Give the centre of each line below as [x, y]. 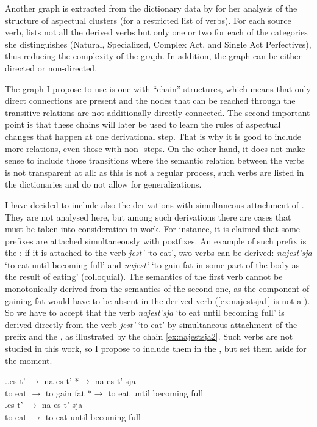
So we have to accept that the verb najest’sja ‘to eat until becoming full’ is [145, 312]
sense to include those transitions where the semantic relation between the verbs [155, 160]
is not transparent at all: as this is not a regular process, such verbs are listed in [155, 172]
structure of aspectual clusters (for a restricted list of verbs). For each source [148, 20]
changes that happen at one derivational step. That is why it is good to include [153, 136]
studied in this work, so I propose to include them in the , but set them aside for [156, 349]
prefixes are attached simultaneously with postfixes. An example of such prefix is [156, 240]
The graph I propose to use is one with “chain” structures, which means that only [158, 88]
